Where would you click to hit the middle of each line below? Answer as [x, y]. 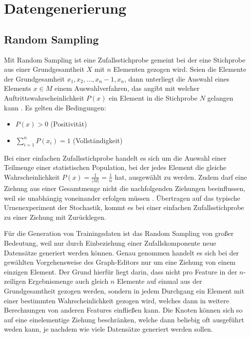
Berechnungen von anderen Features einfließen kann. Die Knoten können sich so [123, 310]
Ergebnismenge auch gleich [68, 281]
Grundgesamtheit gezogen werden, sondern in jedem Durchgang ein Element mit [124, 290]
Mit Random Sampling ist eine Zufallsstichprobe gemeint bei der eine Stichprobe [125, 59]
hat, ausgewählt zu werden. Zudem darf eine [181, 177]
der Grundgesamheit [34, 78]
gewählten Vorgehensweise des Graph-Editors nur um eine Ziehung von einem [120, 262]
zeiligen [15, 281]
